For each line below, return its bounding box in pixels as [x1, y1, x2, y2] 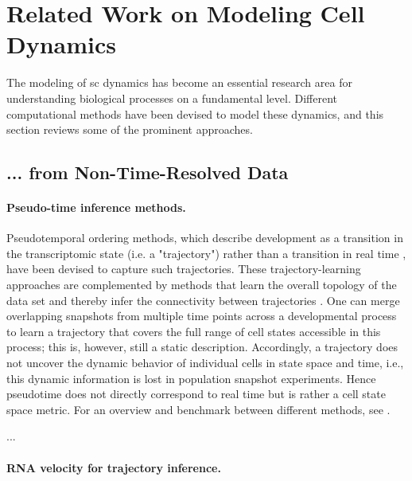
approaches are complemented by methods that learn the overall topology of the [6, 276, 397, 293]
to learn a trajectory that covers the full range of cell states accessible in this [6, 323, 381, 339]
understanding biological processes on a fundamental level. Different [6, 89, 337, 106]
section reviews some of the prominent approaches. [6, 121, 253, 138]
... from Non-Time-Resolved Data [6, 160, 289, 185]
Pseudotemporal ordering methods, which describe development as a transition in [6, 229, 403, 246]
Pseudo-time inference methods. [6, 199, 186, 216]
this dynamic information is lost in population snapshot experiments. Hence [6, 370, 376, 386]
